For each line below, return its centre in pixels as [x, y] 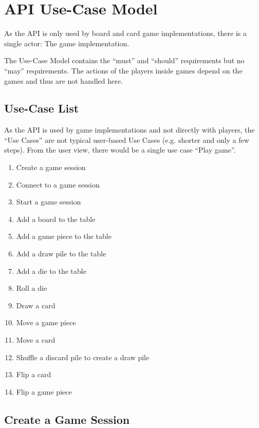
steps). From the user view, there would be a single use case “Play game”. [120, 150]
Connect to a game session [58, 184]
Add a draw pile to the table [61, 254]
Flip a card [34, 374]
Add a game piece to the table [64, 236]
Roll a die [32, 288]
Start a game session [49, 202]
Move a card [36, 340]
